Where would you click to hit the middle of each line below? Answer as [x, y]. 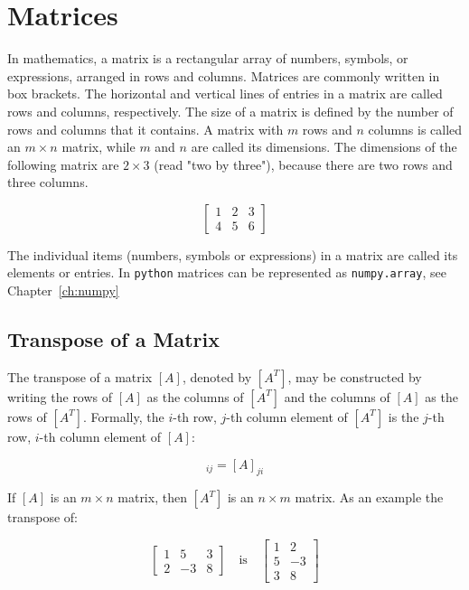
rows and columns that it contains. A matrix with [145, 129]
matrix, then [152, 497]
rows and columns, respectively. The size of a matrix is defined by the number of [230, 111]
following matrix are [63, 164]
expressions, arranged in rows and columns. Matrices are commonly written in [224, 75]
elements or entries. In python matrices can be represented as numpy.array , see [227, 272]
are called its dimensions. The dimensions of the [324, 147]
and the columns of [337, 396]
